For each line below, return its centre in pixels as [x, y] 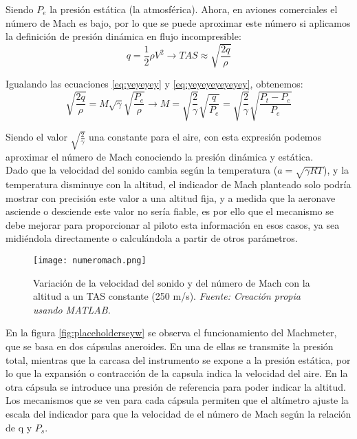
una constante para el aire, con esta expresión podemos [205, 137]
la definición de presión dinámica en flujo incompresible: [123, 36]
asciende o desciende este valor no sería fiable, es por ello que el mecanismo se [170, 211]
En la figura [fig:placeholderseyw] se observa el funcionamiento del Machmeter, [171, 333]
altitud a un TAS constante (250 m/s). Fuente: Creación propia [167, 296]
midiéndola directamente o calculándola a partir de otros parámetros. [152, 238]
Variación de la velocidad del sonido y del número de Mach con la [172, 282]
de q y [19, 427]
